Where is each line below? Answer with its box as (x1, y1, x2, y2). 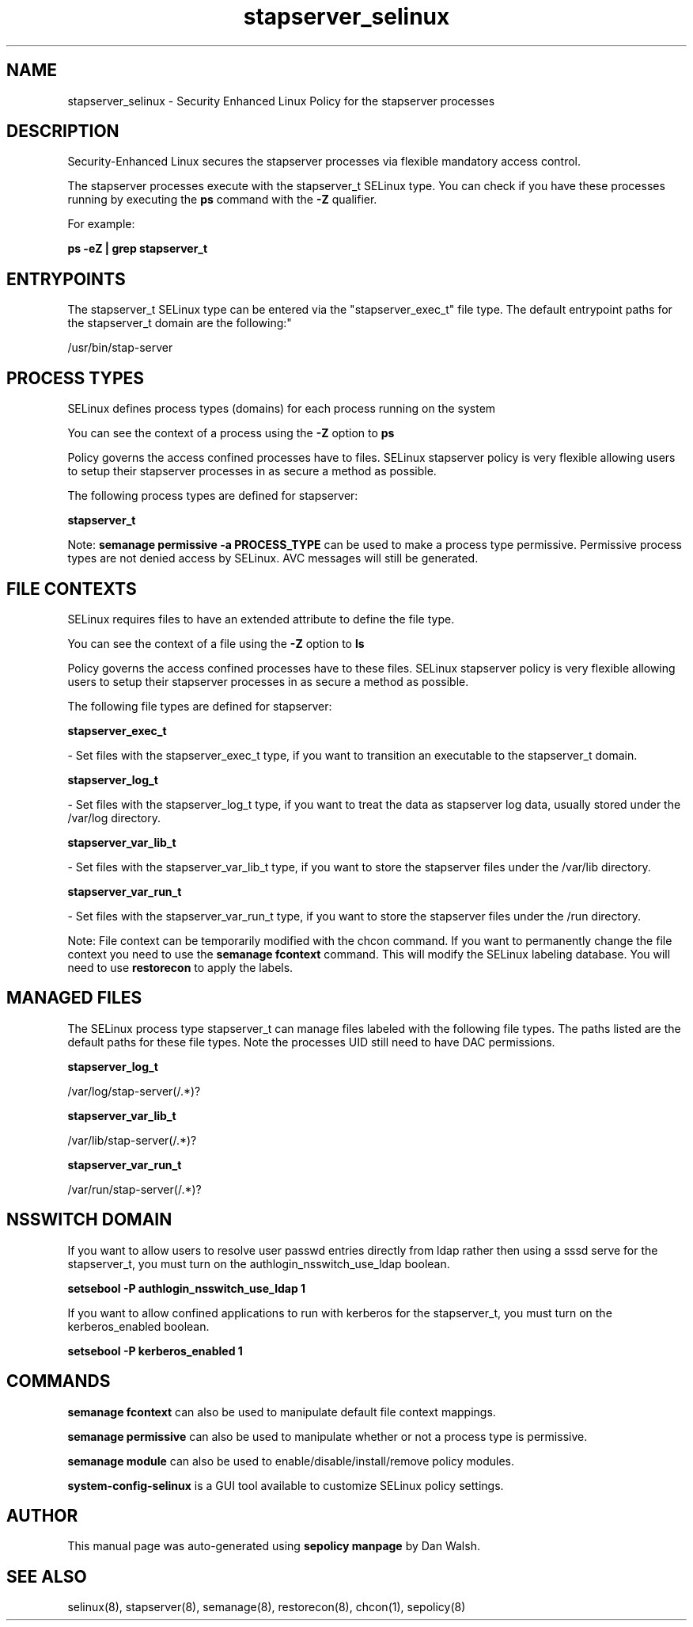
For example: (67, 217, 135, 231)
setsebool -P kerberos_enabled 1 (67, 1343, 243, 1358)
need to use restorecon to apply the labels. (67, 960, 293, 974)
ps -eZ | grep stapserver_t (67, 242, 208, 256)
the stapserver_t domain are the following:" (67, 316, 292, 330)
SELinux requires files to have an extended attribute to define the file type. (67, 612, 455, 626)
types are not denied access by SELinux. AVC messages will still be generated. (67, 551, 479, 566)
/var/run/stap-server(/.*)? (67, 1182, 202, 1196)
